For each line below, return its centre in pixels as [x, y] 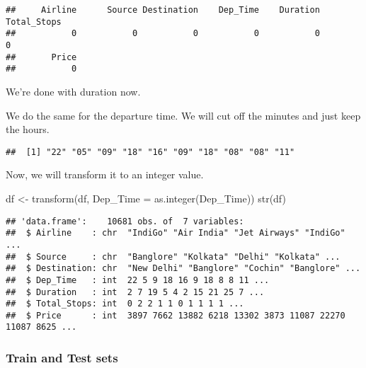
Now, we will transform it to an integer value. [105, 174]
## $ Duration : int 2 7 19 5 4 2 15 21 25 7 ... [135, 292]
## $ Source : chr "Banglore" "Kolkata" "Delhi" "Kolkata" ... [173, 257]
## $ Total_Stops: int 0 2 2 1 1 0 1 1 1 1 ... [125, 304]
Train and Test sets [62, 358]
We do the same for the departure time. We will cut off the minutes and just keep [183, 115]
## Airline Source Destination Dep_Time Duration [163, 10]
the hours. [28, 129]
